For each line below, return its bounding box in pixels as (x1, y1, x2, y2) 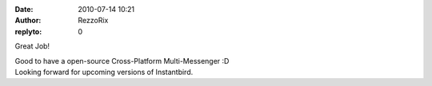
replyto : (14, 26, 42, 36)
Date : (14, 5, 34, 14)
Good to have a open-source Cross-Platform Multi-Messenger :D (14, 56, 230, 65)
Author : (14, 16, 42, 25)
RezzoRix (78, 16, 109, 25)
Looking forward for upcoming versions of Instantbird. (14, 67, 194, 76)
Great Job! (14, 41, 50, 51)
